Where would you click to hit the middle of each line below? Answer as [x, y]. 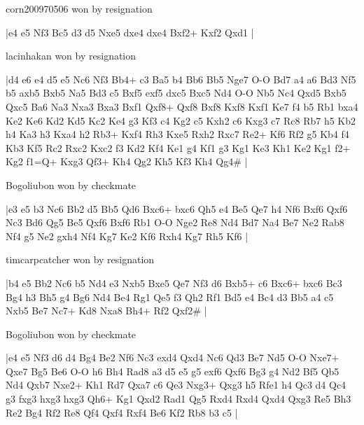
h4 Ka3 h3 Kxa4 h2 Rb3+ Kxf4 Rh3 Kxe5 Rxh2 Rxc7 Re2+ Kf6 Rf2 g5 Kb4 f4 [177, 134]
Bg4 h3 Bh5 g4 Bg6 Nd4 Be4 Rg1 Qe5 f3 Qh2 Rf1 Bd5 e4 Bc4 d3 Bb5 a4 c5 [170, 297]
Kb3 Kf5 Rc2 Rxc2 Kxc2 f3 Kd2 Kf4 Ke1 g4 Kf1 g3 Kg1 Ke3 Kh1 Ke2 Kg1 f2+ [178, 147]
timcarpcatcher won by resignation [80, 259]
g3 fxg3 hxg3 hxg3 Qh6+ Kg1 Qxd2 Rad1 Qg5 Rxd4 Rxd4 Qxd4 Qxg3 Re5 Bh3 [178, 399]
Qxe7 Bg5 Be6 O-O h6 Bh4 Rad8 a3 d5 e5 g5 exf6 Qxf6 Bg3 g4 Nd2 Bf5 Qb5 [173, 371]
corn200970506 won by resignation [79, 8]
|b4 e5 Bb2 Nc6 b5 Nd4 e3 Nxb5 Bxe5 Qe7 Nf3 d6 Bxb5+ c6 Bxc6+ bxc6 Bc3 [174, 283]
